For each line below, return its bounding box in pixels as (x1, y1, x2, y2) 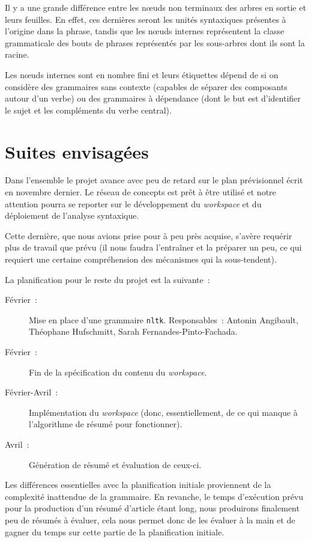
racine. (5, 48, 29, 61)
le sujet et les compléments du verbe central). (5, 103, 172, 116)
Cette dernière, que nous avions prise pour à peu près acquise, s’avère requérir (5, 229, 292, 242)
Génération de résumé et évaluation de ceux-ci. (29, 458, 202, 470)
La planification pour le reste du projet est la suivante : (5, 273, 210, 285)
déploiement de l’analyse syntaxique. (5, 209, 139, 222)
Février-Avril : (5, 386, 58, 398)
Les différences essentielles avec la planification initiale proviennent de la (5, 478, 271, 491)
